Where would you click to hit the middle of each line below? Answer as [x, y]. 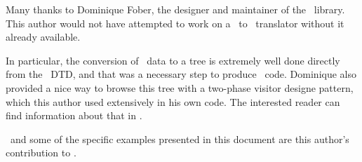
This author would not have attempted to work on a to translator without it [175, 23]
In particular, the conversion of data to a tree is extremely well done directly [173, 60]
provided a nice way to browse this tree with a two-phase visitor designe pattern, [180, 87]
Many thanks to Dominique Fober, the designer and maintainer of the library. [175, 9]
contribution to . [41, 153]
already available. [43, 37]
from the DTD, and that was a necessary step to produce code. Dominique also [181, 74]
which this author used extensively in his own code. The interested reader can [173, 101]
